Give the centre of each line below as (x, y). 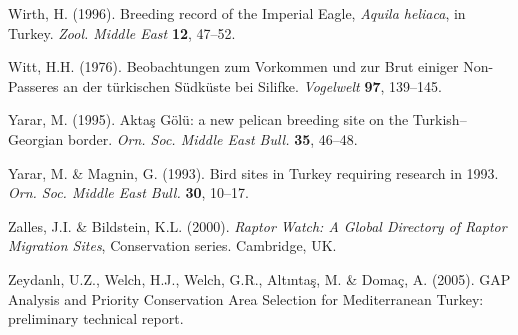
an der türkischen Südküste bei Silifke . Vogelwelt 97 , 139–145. (252, 85)
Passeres (33, 85)
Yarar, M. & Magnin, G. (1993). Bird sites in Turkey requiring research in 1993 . (253, 172)
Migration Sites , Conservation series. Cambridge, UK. (172, 245)
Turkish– (439, 119)
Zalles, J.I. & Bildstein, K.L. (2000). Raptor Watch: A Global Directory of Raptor (257, 225)
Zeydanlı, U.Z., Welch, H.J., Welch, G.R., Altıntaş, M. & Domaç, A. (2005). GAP (259, 278)
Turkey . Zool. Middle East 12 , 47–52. (122, 32)
